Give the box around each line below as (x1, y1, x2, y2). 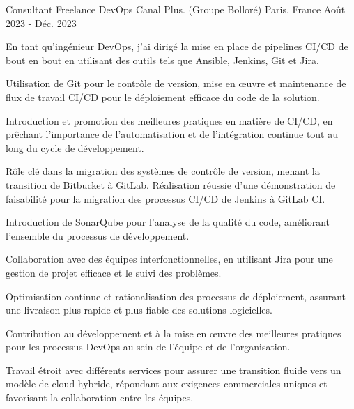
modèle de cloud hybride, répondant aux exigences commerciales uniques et (6, 376, 328, 391)
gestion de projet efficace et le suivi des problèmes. (6, 265, 222, 279)
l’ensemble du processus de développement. (6, 228, 190, 242)
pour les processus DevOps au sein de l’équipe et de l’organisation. (6, 339, 291, 354)
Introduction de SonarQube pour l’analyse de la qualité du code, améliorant (6, 215, 330, 229)
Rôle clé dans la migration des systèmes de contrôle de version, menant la (6, 164, 320, 178)
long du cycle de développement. (6, 140, 144, 155)
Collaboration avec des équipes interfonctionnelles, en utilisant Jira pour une (6, 252, 333, 266)
